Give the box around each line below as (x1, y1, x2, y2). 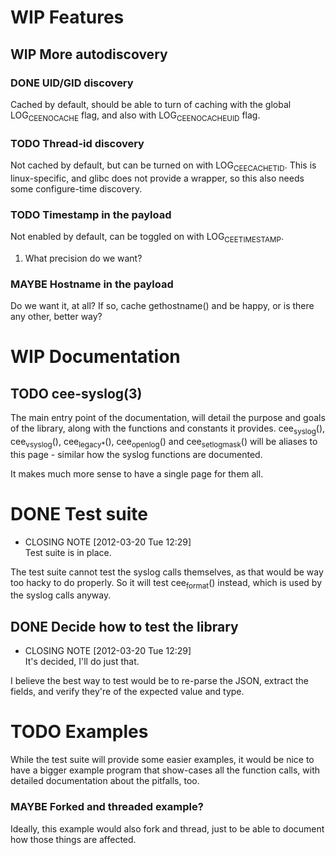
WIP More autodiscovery (10, 46, 168, 63)
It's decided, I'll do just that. (24, 656, 140, 668)
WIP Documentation (10, 346, 181, 368)
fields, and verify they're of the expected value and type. (10, 686, 245, 698)
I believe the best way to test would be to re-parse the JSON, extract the (10, 675, 309, 687)
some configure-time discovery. (10, 182, 143, 195)
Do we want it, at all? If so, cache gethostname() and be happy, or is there (10, 300, 315, 312)
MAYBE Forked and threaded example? (10, 800, 204, 814)
